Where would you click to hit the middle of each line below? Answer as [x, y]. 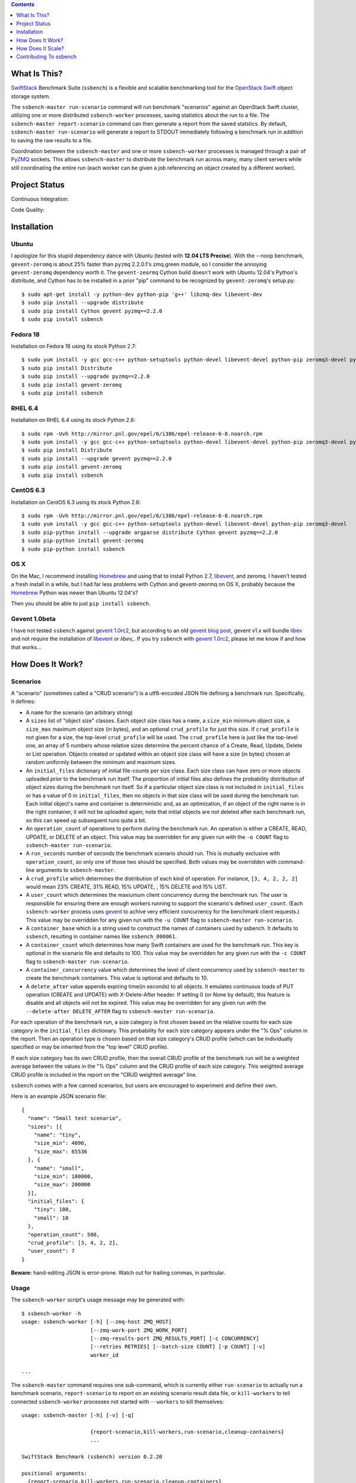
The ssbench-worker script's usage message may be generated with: [98, 1300]
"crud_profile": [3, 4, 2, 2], [73, 1243]
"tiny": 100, [53, 1210]
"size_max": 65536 [61, 1151]
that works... [26, 647]
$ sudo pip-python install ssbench [73, 549]
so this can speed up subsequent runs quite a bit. [86, 820]
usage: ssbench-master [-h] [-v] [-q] [78, 1415]
